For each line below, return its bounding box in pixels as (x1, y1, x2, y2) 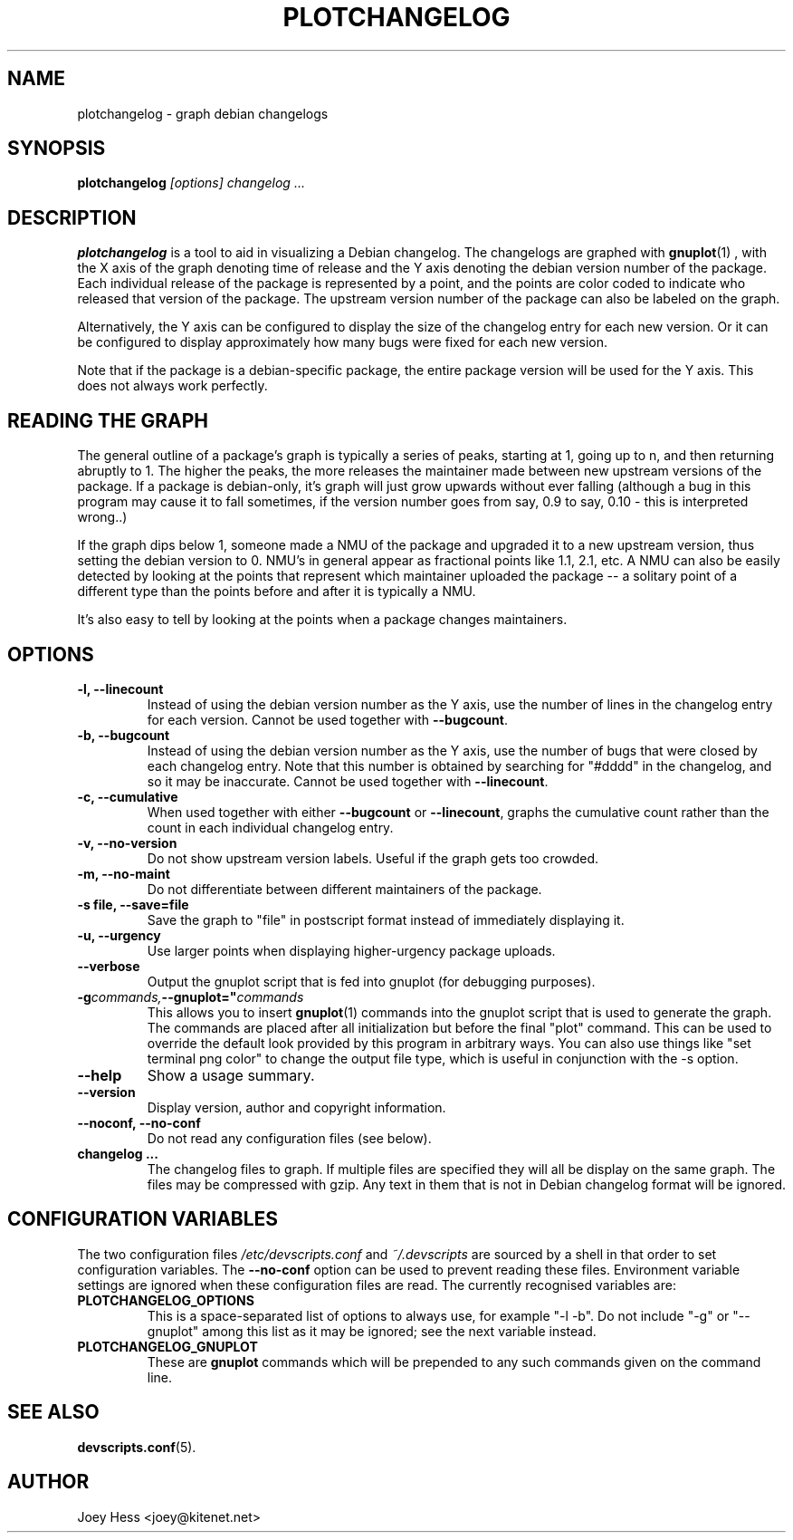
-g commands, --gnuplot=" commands (77, 988, 304, 1005)
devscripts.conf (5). (77, 1439, 196, 1455)
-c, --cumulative (77, 788, 178, 804)
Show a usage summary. (147, 1065, 315, 1084)
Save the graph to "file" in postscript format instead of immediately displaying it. (147, 911, 625, 928)
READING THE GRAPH (7, 409, 208, 432)
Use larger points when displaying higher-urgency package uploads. (147, 942, 556, 958)
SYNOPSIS (7, 137, 106, 160)
